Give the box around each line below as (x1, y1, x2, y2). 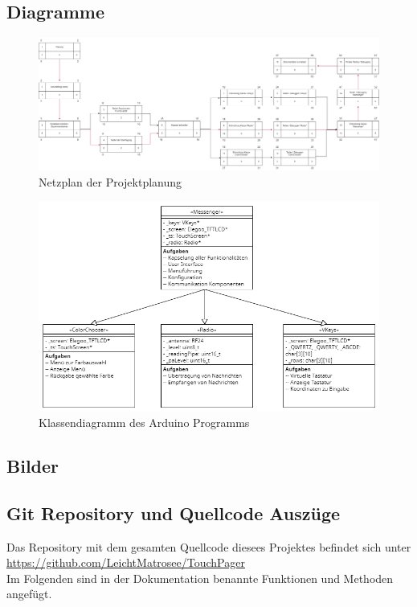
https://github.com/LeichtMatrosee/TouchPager (6, 554, 245, 571)
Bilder (6, 453, 59, 478)
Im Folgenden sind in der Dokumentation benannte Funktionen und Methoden (6, 569, 394, 586)
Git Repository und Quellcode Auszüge (6, 500, 341, 525)
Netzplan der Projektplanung (39, 174, 182, 190)
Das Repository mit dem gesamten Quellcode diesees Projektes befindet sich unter (6, 538, 411, 555)
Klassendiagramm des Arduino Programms (39, 414, 250, 431)
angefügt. (6, 585, 52, 602)
